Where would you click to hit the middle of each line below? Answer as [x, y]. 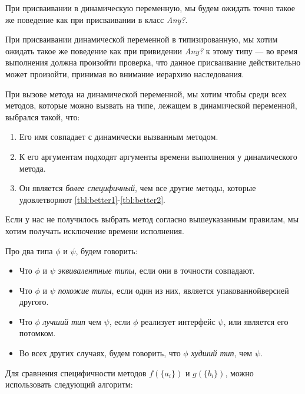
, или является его [256, 321]
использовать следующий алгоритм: [69, 384]
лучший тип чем [72, 321]
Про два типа [29, 250]
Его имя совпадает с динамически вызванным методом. [119, 137]
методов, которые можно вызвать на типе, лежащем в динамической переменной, [151, 105]
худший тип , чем [222, 353]
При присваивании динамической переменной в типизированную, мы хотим [142, 39]
